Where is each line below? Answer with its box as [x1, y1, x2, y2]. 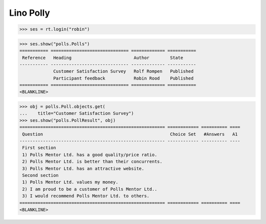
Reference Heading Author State [22, 55, 183, 60]
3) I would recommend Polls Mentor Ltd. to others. [22, 193, 150, 199]
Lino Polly [9, 7, 50, 18]
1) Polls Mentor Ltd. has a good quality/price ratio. [22, 152, 158, 157]
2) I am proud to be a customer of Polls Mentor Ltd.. [22, 186, 158, 192]
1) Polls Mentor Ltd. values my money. [22, 179, 118, 185]
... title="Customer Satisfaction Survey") [19, 111, 134, 116]
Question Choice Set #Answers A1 [22, 131, 238, 137]
